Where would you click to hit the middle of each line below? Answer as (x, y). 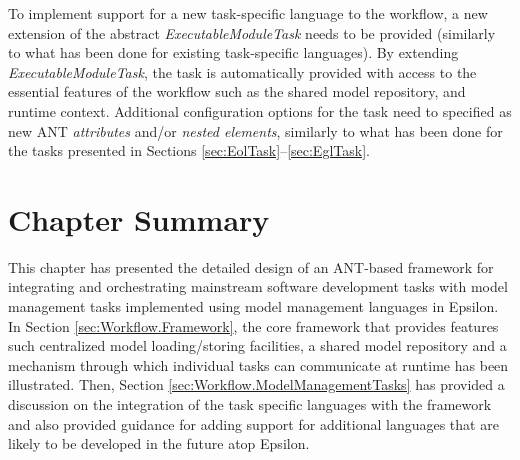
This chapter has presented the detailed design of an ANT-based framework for (251, 266)
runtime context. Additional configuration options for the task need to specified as (260, 110)
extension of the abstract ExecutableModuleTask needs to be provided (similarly (252, 32)
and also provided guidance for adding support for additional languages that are (253, 423)
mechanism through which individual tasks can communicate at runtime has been (258, 364)
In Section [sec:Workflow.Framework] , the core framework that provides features (253, 325)
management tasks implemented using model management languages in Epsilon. (253, 306)
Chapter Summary (139, 218)
